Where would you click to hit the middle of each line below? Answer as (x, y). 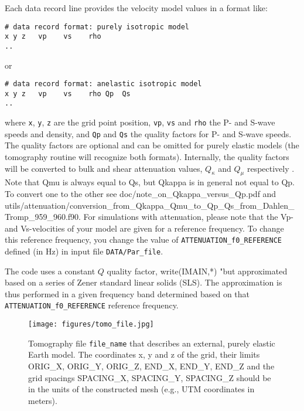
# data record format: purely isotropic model (97, 27)
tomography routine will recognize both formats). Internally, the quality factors (147, 157)
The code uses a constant (50, 271)
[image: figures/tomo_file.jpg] (91, 325)
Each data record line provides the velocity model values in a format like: (136, 8)
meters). (43, 400)
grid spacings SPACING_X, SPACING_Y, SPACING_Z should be (150, 377)
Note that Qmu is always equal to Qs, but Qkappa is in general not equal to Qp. (150, 182)
